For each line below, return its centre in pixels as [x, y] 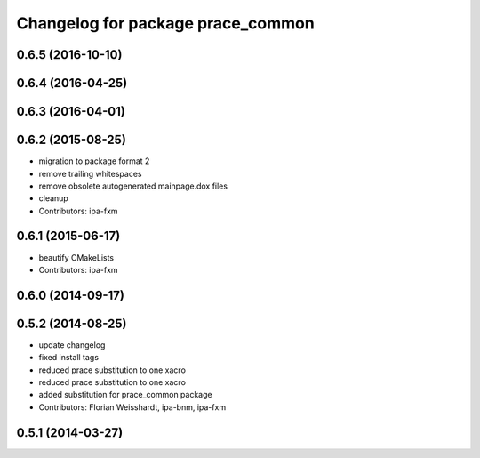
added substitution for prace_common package [125, 395]
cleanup [53, 198]
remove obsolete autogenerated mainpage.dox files [133, 186]
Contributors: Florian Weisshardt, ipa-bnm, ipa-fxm [132, 407]
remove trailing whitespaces [90, 173]
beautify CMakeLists [76, 257]
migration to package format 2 [94, 161]
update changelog [72, 345]
